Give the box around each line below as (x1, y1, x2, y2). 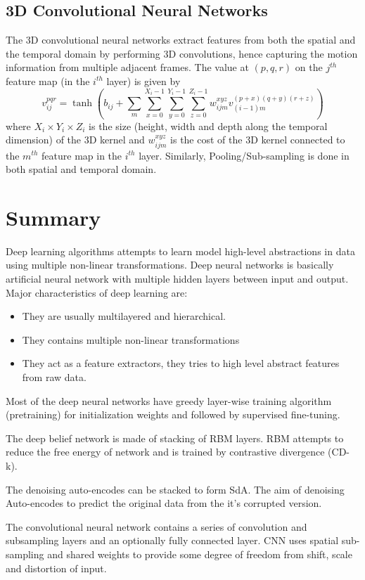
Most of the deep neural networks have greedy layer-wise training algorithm (6, 393, 332, 408)
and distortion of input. (6, 560, 107, 575)
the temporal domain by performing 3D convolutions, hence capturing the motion (6, 46, 358, 60)
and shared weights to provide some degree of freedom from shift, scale (47, 546, 352, 561)
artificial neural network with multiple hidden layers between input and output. (6, 271, 349, 286)
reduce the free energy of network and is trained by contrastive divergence (6, 444, 325, 459)
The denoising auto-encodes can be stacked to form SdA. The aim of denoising (6, 482, 345, 496)
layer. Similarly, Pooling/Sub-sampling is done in (139, 148, 350, 162)
